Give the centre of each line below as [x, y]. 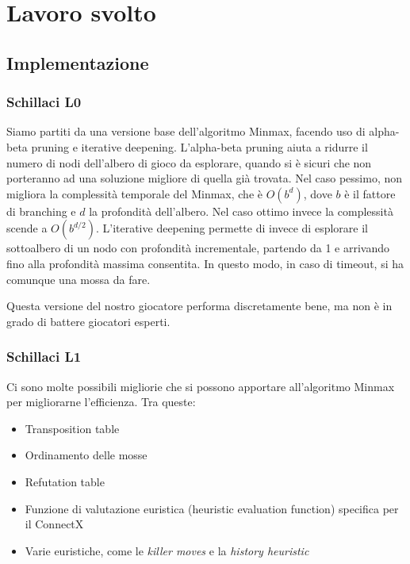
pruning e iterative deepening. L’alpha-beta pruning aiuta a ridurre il [199, 146]
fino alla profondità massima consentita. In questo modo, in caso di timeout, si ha [205, 263]
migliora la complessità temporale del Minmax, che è [134, 193]
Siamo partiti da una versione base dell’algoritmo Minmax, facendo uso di [186, 131]
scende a [27, 228]
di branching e [41, 211]
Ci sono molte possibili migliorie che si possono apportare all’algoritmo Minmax [201, 386]
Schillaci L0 [44, 102]
